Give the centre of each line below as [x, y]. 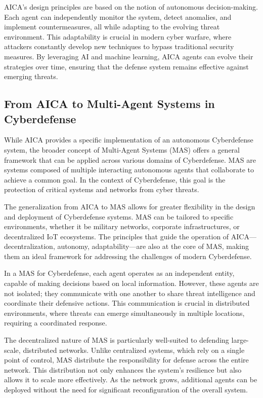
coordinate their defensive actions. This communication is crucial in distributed [127, 303]
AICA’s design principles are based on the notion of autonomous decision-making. [131, 7]
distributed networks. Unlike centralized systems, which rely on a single [134, 350]
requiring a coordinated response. [56, 323]
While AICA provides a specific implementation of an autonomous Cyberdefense [129, 140]
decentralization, [30, 246]
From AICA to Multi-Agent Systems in [109, 104]
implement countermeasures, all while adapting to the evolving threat [112, 27]
